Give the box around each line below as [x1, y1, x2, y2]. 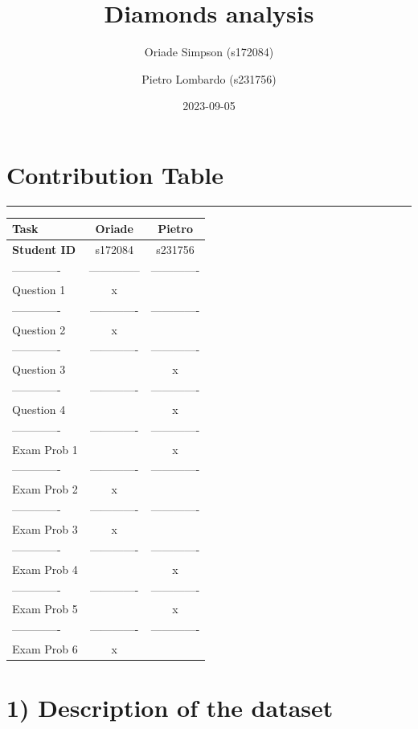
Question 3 [12, 361, 66, 378]
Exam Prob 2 [12, 481, 78, 498]
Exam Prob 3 [12, 521, 78, 537]
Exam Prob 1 [12, 440, 78, 457]
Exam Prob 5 [12, 600, 78, 617]
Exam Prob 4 [12, 560, 78, 577]
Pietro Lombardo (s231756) [141, 70, 277, 87]
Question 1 [12, 281, 66, 297]
